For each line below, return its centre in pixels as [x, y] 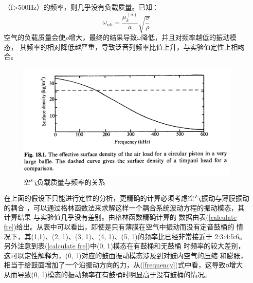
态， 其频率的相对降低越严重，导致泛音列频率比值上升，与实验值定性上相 [121, 47]
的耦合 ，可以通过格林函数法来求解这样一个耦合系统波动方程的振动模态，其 [124, 207]
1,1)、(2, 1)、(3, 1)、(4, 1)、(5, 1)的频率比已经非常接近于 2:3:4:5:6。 [140, 236]
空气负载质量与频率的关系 [64, 181]
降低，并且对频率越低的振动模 [189, 37]
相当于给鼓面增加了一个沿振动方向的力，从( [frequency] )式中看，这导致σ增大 [124, 265]
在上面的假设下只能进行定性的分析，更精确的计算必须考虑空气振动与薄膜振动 [126, 198]
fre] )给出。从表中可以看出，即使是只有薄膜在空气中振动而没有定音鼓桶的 [119, 226]
